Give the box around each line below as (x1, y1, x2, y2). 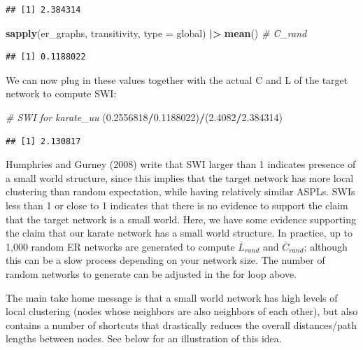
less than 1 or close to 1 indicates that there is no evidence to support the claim (6, 197, 348, 212)
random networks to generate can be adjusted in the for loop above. (6, 266, 297, 281)
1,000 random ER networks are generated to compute (6, 239, 235, 253)
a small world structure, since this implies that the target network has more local (6, 170, 354, 185)
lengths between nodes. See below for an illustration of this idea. (6, 331, 282, 346)
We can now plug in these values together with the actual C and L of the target (6, 72, 348, 87)
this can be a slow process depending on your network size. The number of (6, 253, 325, 267)
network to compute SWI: (6, 86, 117, 101)
